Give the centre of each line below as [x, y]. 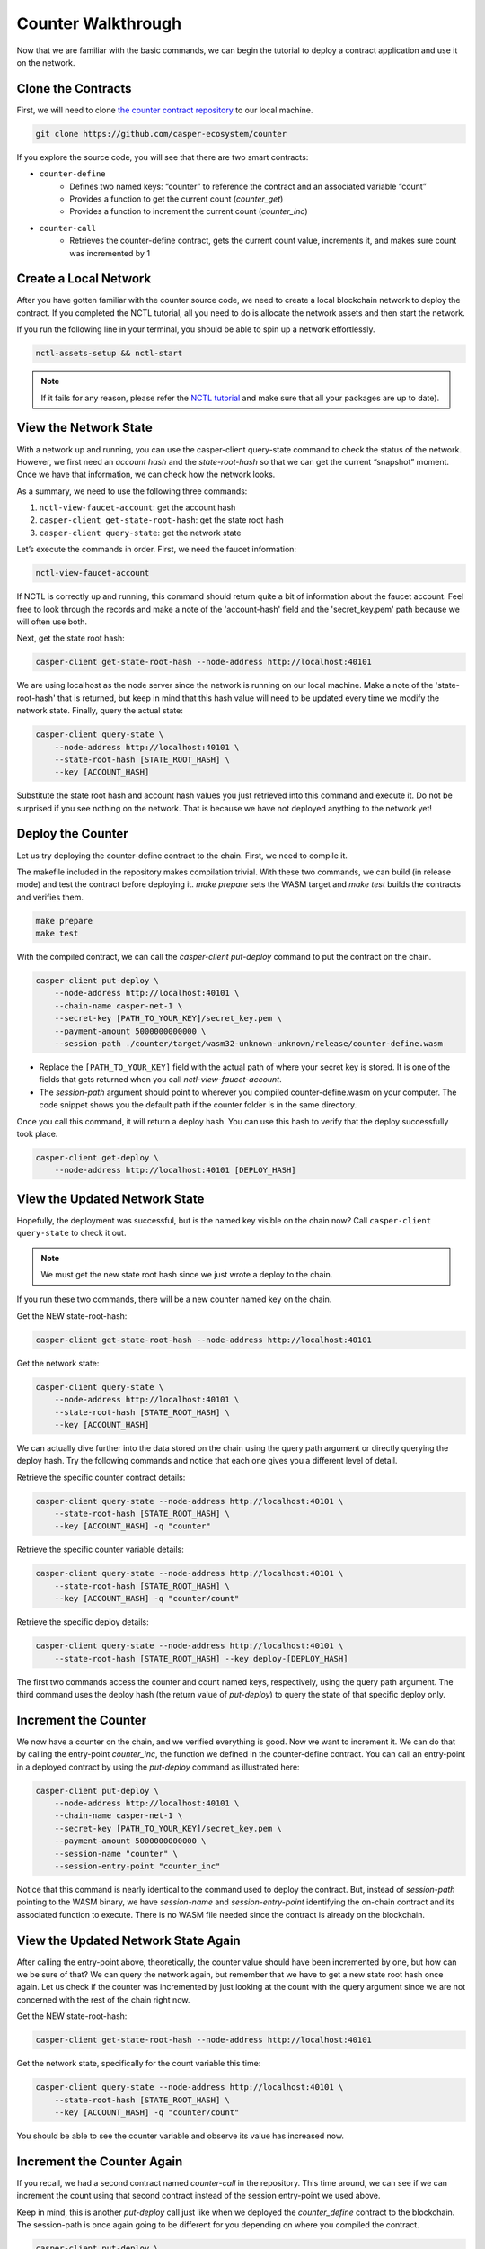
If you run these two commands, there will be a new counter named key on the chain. [174, 1299]
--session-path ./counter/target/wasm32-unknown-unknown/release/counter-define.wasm [249, 1044]
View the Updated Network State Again [129, 1940]
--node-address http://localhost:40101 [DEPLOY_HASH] [175, 1170]
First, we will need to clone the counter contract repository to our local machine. [165, 110]
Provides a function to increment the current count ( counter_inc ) [189, 211]
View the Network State [84, 428]
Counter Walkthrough [99, 23]
